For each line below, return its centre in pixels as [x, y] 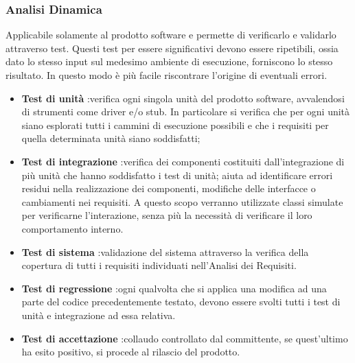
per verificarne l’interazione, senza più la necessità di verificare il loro [167, 215]
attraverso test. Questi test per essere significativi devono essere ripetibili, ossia [172, 48]
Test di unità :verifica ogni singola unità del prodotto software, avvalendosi [183, 98]
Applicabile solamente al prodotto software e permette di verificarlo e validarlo [171, 35]
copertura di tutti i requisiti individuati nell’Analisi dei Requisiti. [159, 265]
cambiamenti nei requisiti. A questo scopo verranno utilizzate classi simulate [182, 201]
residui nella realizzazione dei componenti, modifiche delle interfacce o [169, 188]
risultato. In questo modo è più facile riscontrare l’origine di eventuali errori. [167, 75]
